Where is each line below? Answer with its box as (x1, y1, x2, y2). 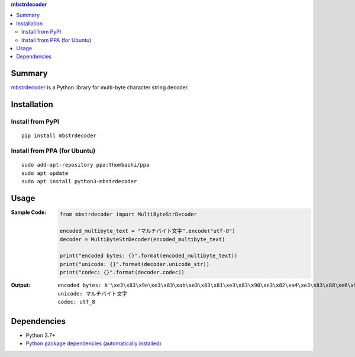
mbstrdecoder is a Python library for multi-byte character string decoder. (11, 84, 189, 91)
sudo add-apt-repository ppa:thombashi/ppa (21, 161, 150, 168)
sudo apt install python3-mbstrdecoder (21, 178, 137, 184)
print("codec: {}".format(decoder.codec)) (59, 269, 185, 276)
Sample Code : (11, 209, 47, 216)
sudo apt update (21, 170, 69, 177)
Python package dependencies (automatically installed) (25, 340, 162, 347)
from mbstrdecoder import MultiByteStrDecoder (59, 211, 198, 218)
